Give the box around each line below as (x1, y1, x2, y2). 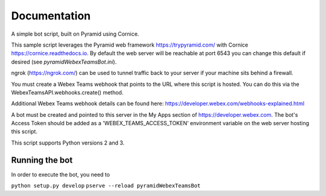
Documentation (11, 9, 91, 22)
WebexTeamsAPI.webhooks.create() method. (11, 88, 124, 96)
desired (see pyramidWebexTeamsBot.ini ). (11, 58, 117, 65)
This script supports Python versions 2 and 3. (11, 139, 125, 146)
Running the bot (11, 155, 73, 165)
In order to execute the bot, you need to (11, 171, 110, 178)
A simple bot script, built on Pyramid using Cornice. (11, 30, 139, 38)
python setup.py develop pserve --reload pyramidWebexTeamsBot (11, 182, 201, 189)
